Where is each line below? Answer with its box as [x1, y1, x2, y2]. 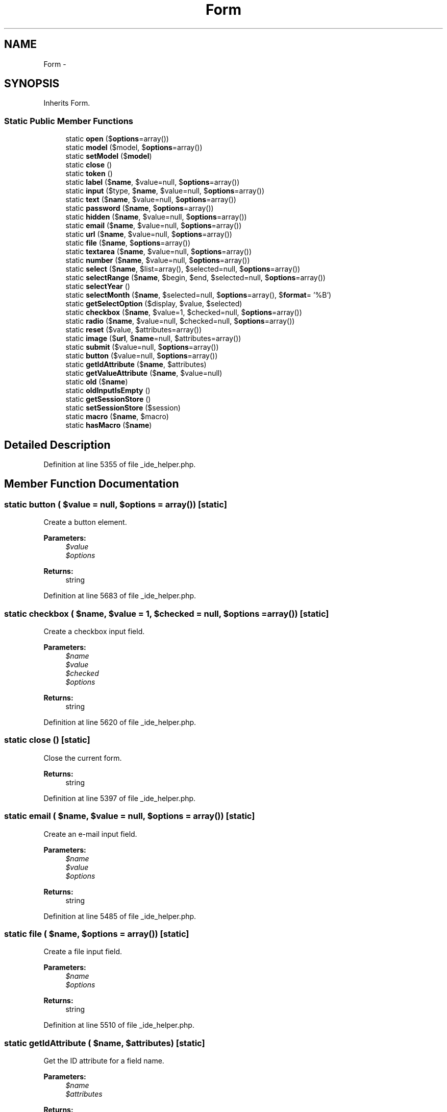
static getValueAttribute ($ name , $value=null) [65, 369, 222, 378]
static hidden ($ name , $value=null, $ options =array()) [65, 212, 247, 222]
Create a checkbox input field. [43, 627, 145, 636]
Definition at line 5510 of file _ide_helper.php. [43, 1021, 194, 1030]
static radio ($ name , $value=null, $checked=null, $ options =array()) [65, 317, 295, 326]
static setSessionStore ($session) [65, 403, 181, 413]
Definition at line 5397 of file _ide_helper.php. [43, 793, 196, 803]
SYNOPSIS [4, 77, 60, 90]
